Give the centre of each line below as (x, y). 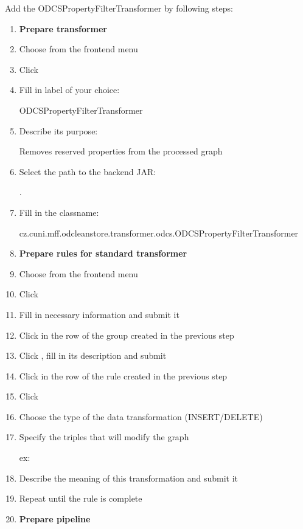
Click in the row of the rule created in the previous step (123, 375)
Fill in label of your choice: (69, 90)
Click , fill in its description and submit (93, 355)
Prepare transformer (63, 28)
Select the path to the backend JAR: (88, 171)
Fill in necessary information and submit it (99, 314)
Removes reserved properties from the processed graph (121, 151)
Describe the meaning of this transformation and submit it (128, 478)
